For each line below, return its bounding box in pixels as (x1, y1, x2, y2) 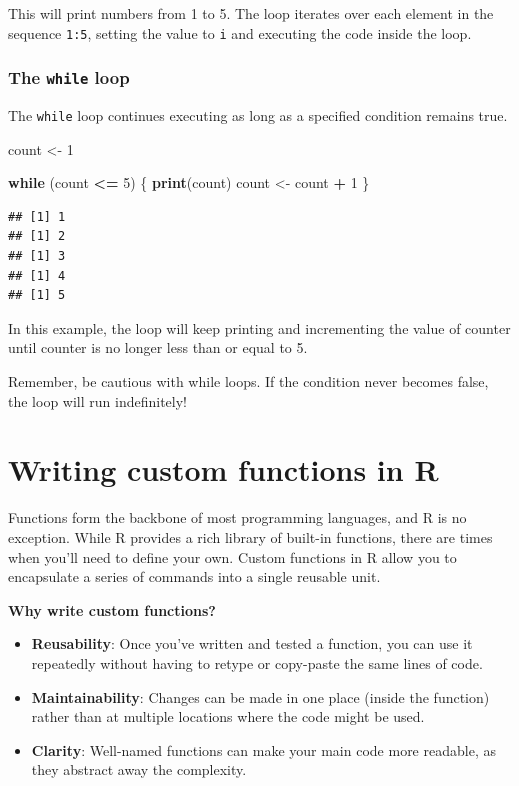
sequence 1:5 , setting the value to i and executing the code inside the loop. (8, 22, 472, 43)
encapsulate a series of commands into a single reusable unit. (8, 566, 381, 587)
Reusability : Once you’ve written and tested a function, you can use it (31, 633, 473, 654)
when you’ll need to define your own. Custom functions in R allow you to (8, 546, 457, 567)
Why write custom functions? (8, 599, 216, 620)
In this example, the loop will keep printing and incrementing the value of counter (8, 317, 511, 338)
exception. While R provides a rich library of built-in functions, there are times (8, 526, 493, 547)
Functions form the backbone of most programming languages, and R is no (8, 507, 467, 528)
